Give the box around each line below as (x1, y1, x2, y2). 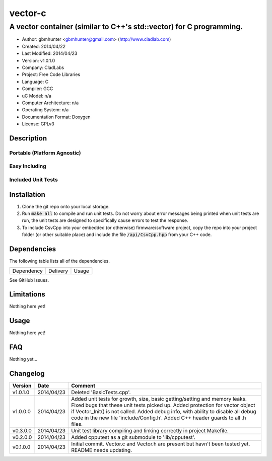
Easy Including (9, 163, 46, 170)
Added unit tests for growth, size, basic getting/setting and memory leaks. (71, 396, 247, 403)
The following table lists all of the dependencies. (9, 258, 110, 264)
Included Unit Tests (9, 176, 58, 183)
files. (71, 421, 83, 428)
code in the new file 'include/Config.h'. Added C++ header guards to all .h (71, 414, 246, 421)
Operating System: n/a (22, 107, 69, 113)
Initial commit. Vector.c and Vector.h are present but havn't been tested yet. (71, 440, 250, 447)
